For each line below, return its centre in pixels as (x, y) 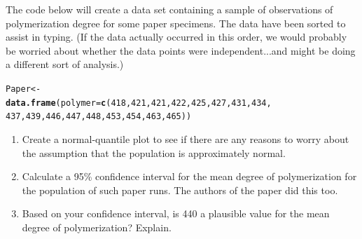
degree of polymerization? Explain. (97, 227)
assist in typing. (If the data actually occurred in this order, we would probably (176, 37)
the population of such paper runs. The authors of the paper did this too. (180, 190)
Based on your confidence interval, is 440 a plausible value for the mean (176, 213)
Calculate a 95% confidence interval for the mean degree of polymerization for (189, 176)
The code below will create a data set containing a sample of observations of (169, 9)
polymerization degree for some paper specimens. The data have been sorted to (176, 23)
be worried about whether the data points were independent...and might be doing (181, 50)
